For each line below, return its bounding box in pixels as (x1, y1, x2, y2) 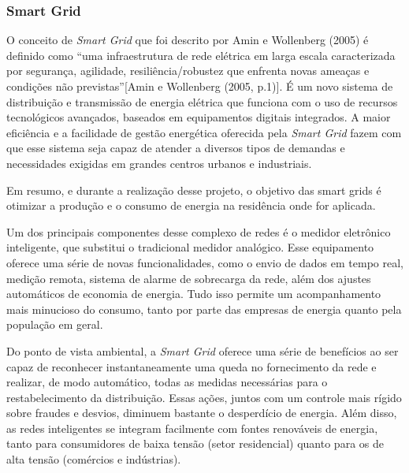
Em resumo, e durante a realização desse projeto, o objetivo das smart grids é (6, 181, 381, 198)
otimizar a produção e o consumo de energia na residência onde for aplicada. (6, 197, 376, 214)
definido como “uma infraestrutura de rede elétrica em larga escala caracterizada (6, 47, 396, 63)
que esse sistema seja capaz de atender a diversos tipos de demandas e (6, 140, 345, 156)
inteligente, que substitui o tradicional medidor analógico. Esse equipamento (6, 239, 374, 255)
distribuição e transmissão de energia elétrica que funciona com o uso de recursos (6, 93, 398, 110)
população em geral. (6, 316, 103, 333)
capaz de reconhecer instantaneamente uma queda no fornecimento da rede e (6, 358, 377, 374)
